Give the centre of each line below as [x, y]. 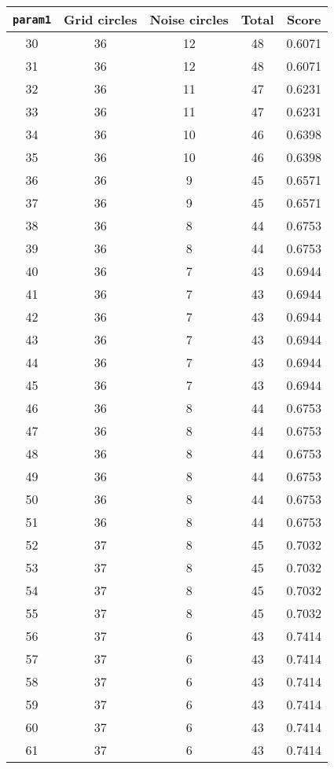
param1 [32, 19]
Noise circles [189, 19]
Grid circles [101, 19]
